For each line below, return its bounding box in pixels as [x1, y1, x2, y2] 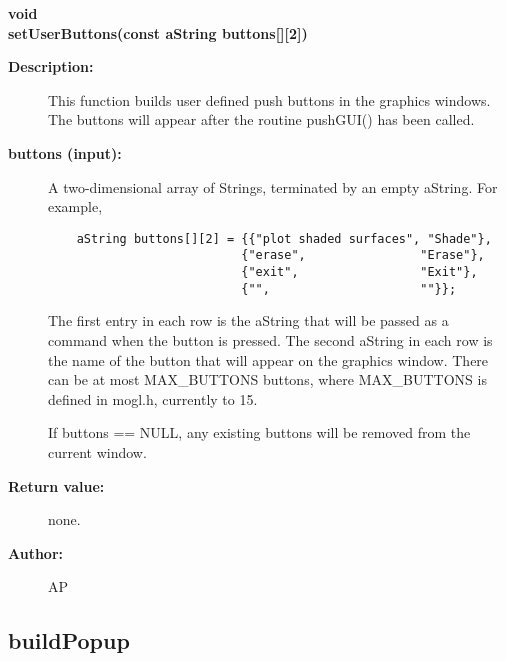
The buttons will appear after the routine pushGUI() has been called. [48, 109, 475, 130]
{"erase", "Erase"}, [241, 248, 485, 263]
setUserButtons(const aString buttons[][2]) [8, 22, 308, 43]
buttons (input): [8, 142, 122, 163]
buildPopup [8, 625, 130, 656]
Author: [8, 542, 64, 563]
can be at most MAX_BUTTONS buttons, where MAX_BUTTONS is [48, 369, 487, 390]
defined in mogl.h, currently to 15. [48, 388, 258, 409]
